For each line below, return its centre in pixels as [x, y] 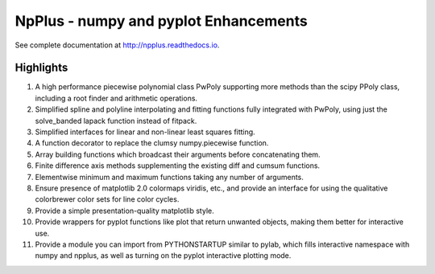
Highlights [41, 68]
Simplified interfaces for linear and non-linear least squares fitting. [145, 132]
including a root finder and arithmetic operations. [116, 98]
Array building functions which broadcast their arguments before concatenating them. [178, 154]
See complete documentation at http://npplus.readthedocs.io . [117, 45]
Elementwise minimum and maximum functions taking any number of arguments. [169, 177]
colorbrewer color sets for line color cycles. [107, 199]
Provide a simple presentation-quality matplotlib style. [124, 211]
